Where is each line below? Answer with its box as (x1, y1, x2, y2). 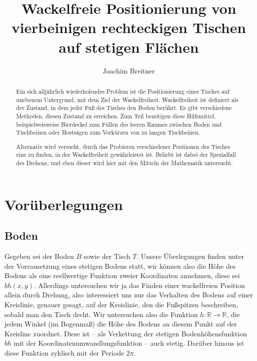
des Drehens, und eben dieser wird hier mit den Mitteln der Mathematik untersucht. (16, 159, 233, 167)
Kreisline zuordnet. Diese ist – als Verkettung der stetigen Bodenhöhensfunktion (4, 328, 247, 338)
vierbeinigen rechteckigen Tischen (11, 17, 246, 37)
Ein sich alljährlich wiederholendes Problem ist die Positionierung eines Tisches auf (16, 87, 230, 95)
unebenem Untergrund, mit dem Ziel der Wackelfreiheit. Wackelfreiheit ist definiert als (16, 95, 239, 104)
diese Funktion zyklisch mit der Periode (4, 348, 124, 358)
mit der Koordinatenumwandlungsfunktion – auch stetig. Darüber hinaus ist (13, 338, 244, 348)
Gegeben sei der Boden (4, 251, 74, 261)
